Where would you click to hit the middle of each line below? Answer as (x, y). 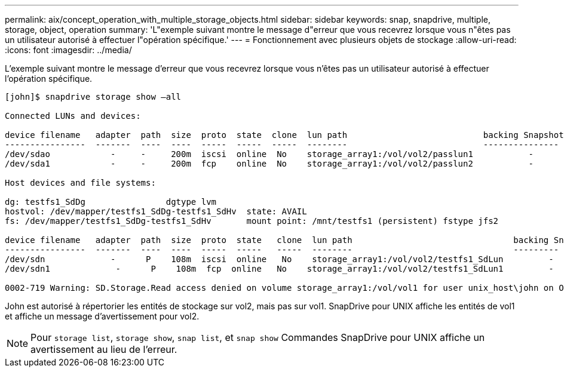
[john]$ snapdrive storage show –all (93, 97)
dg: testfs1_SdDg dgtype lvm (111, 202)
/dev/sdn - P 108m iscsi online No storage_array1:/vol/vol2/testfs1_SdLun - (279, 259)
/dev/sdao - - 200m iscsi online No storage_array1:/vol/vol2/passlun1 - (269, 154)
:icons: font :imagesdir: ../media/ (68, 50)
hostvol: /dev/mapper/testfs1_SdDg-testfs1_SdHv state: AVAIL (156, 211)
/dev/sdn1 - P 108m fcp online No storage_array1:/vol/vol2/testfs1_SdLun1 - (279, 269)
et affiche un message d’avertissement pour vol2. (102, 316)
